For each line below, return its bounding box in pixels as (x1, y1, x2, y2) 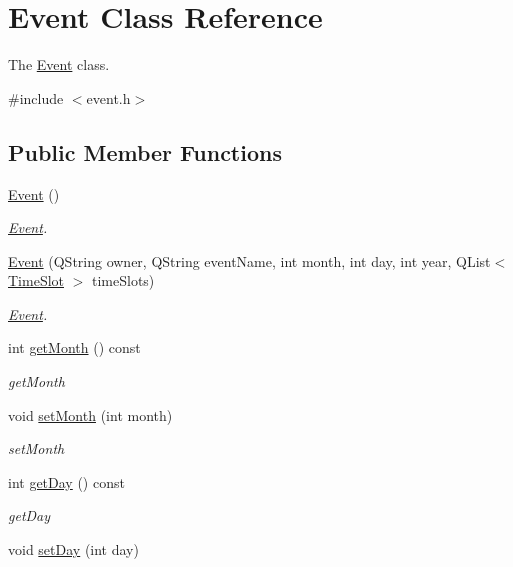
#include (8, 87, 64, 108)
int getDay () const (8, 471, 125, 492)
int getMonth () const (8, 337, 141, 358)
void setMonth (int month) (8, 404, 173, 425)
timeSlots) (91, 270, 155, 291)
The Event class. (8, 54, 110, 75)
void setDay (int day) (8, 539, 139, 560)
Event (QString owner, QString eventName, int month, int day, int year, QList (8, 250, 491, 271)
